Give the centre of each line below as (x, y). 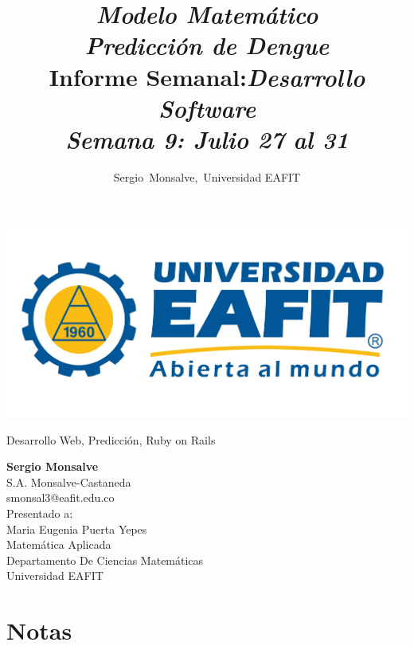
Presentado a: (40, 513)
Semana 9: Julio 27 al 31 (207, 139)
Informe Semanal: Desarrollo (207, 76)
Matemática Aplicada (59, 544)
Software (207, 108)
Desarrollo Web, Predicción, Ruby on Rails (111, 439)
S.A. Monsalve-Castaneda (69, 482)
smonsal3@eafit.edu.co (61, 497)
